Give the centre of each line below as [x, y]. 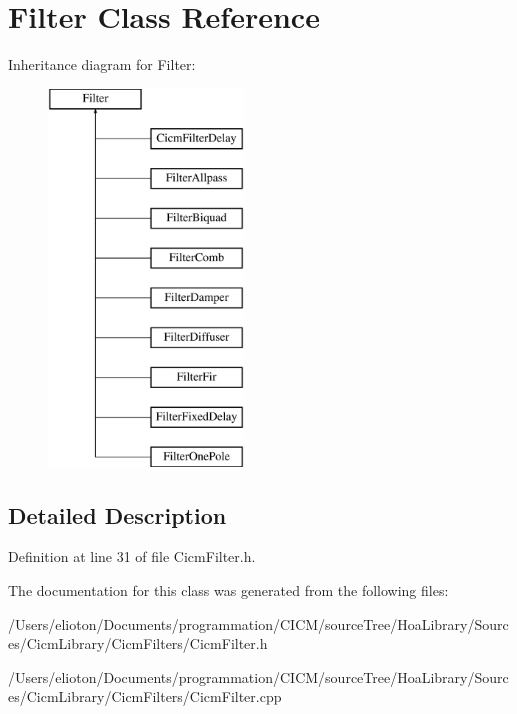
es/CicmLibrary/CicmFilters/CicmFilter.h [138, 643]
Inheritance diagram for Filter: [102, 64]
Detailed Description [117, 514]
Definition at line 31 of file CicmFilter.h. [132, 556]
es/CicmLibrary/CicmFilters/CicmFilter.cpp [145, 696]
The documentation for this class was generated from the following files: [228, 590]
